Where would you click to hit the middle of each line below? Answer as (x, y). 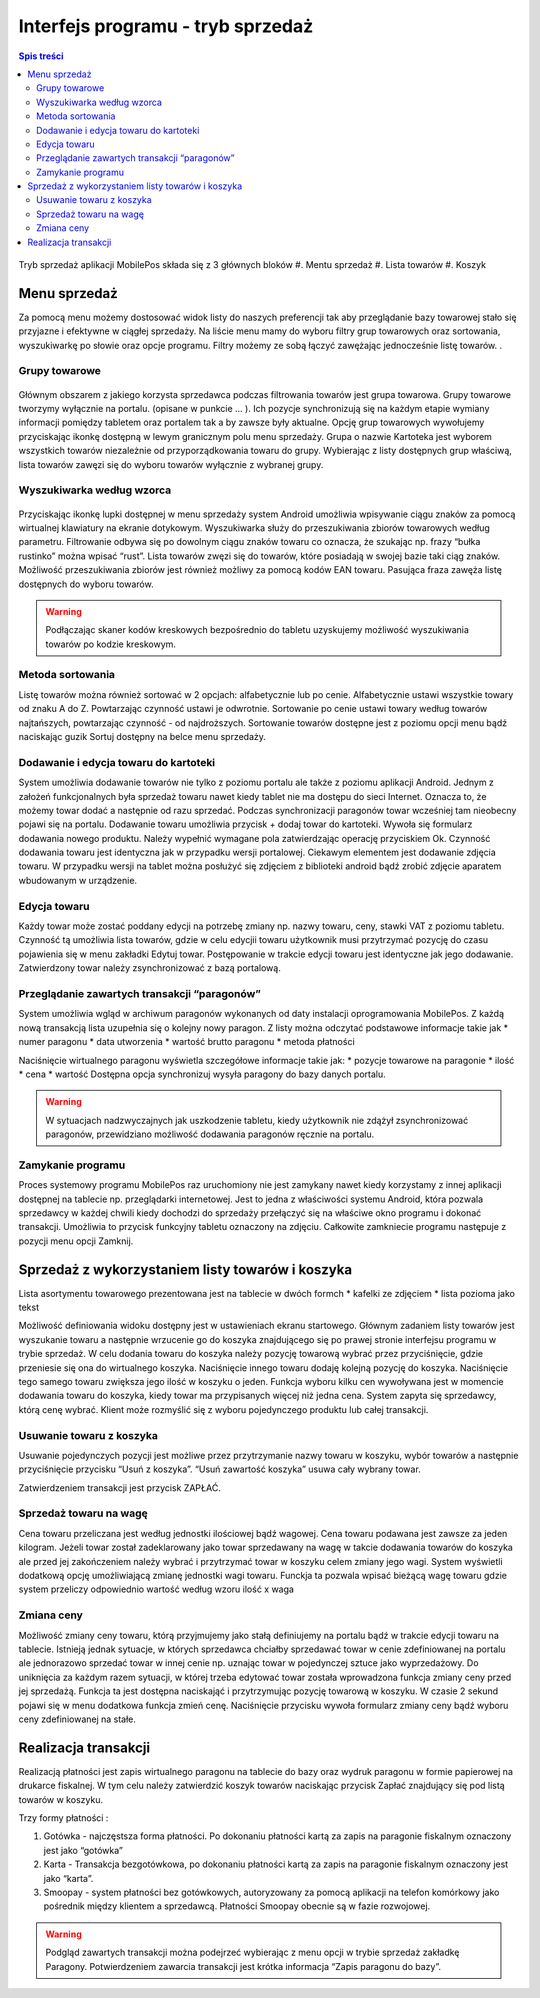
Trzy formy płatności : (63, 1817)
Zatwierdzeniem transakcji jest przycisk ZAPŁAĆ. (120, 1487)
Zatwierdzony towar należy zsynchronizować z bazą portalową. (150, 968)
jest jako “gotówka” (83, 1850)
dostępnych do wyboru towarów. (86, 584)
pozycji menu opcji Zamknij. (76, 1241)
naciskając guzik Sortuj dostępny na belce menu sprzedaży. (142, 736)
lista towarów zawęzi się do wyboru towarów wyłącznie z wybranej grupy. (171, 464)
